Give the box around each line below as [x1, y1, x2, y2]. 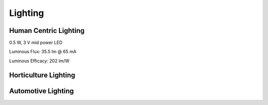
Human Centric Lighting [9, 26, 85, 35]
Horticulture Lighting [9, 71, 75, 79]
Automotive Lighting [9, 87, 74, 95]
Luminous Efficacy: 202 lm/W [9, 58, 69, 64]
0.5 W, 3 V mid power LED [9, 40, 63, 46]
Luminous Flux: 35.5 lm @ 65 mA [9, 49, 77, 55]
